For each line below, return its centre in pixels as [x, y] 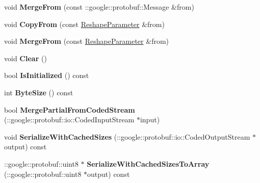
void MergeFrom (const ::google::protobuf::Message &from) [99, 7]
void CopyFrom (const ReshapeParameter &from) [84, 24]
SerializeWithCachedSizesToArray [148, 163]
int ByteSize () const [39, 92]
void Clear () [25, 58]
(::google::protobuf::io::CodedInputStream [69, 120]
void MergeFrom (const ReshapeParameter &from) [87, 41]
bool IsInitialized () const [47, 75]
